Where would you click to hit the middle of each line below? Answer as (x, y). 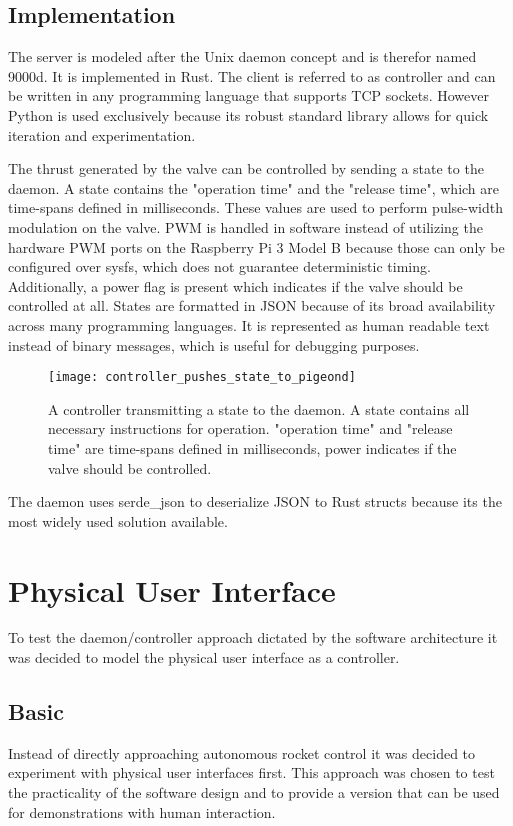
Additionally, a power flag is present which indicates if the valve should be (235, 285)
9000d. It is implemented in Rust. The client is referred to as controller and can (252, 75)
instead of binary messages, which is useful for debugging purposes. (214, 344)
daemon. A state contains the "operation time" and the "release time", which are (254, 187)
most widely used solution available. (118, 520)
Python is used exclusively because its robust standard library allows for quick (248, 114)
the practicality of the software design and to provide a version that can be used (254, 792)
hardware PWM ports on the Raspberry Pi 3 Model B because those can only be (256, 246)
